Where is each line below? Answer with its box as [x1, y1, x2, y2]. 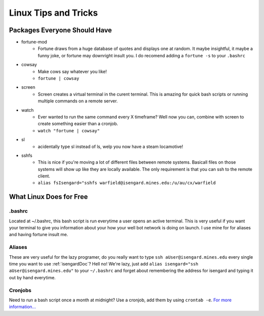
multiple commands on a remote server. [38, 98, 118, 104]
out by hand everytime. [9, 274, 56, 280]
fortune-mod [21, 39, 47, 45]
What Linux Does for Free [9, 193, 88, 201]
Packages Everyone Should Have [9, 26, 112, 34]
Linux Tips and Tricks [9, 7, 98, 18]
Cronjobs [9, 287, 32, 293]
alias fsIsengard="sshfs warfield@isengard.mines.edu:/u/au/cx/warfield [38, 180, 216, 186]
